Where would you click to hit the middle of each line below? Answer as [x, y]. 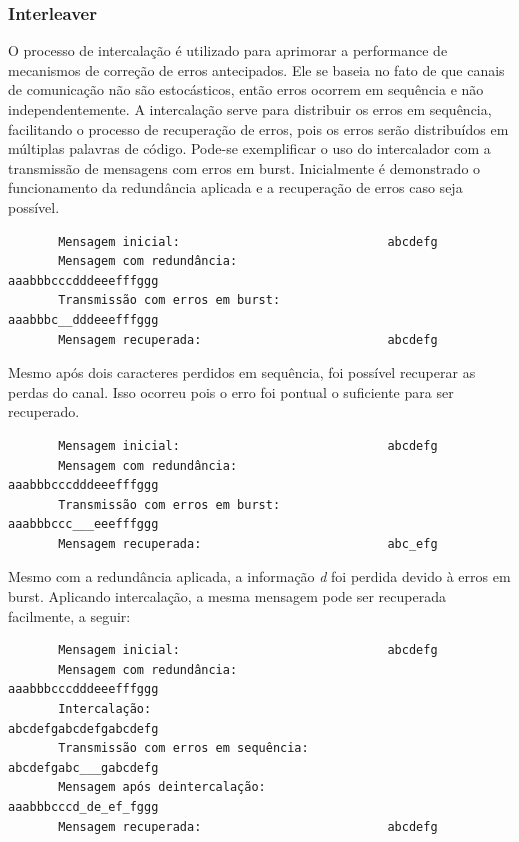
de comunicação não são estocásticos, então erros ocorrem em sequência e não [246, 89]
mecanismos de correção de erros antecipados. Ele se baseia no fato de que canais [256, 69]
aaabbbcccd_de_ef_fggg [83, 807]
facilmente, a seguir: [69, 615]
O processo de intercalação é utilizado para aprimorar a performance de [228, 50]
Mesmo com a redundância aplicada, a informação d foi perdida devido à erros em [259, 576]
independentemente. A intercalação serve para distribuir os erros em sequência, [250, 109]
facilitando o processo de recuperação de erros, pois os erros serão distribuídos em [258, 128]
